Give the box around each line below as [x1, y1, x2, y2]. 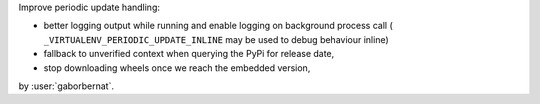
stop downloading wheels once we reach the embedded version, [43, 61, 311, 74]
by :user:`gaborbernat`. [18, 80, 115, 92]
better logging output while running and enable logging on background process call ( [43, 20, 394, 32]
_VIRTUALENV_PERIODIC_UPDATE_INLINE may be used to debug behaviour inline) [43, 33, 389, 45]
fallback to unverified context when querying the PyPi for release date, [43, 48, 335, 60]
